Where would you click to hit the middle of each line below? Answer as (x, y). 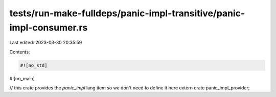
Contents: (20, 52)
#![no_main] (22, 78)
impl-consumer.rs (49, 27)
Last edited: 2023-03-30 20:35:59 (46, 43)
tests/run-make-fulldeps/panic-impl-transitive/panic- (127, 13)
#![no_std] (34, 65)
